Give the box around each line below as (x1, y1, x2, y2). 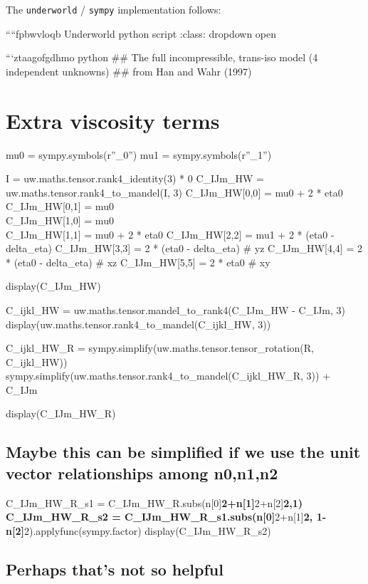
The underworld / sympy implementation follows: (6, 2, 221, 16)
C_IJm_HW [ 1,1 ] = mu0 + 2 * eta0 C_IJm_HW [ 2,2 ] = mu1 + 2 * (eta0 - (6, 226, 335, 241)
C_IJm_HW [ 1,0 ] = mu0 (6, 212, 114, 227)
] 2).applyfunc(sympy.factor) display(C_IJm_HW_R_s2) (21, 523, 271, 538)
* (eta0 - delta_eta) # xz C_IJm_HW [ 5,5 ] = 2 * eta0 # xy (6, 254, 270, 269)
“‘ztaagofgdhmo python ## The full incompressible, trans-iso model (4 (6, 50, 318, 65)
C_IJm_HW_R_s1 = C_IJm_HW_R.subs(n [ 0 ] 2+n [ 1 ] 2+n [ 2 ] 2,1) (6, 495, 303, 510)
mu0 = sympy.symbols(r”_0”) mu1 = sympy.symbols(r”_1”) (6, 147, 272, 162)
